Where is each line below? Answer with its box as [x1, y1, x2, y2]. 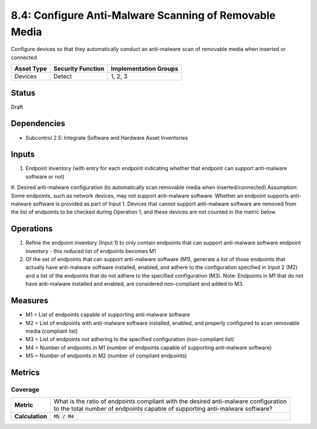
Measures [11, 296, 49, 306]
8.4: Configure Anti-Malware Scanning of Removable [11, 9, 276, 22]
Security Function [53, 65, 105, 73]
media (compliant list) [25, 327, 78, 335]
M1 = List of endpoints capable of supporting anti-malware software [25, 311, 190, 318]
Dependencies [11, 119, 66, 129]
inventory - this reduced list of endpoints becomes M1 [25, 247, 157, 255]
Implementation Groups [110, 65, 178, 73]
